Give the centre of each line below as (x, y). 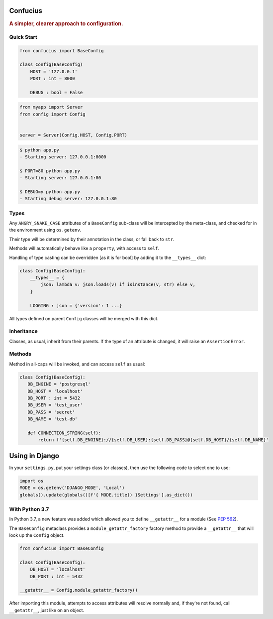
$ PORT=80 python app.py (50, 171)
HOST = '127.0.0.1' (54, 71)
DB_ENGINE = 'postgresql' (59, 384)
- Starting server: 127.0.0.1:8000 (63, 157)
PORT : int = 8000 (52, 79)
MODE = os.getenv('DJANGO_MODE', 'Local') (72, 488)
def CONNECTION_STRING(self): (64, 433)
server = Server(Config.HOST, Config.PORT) (74, 135)
